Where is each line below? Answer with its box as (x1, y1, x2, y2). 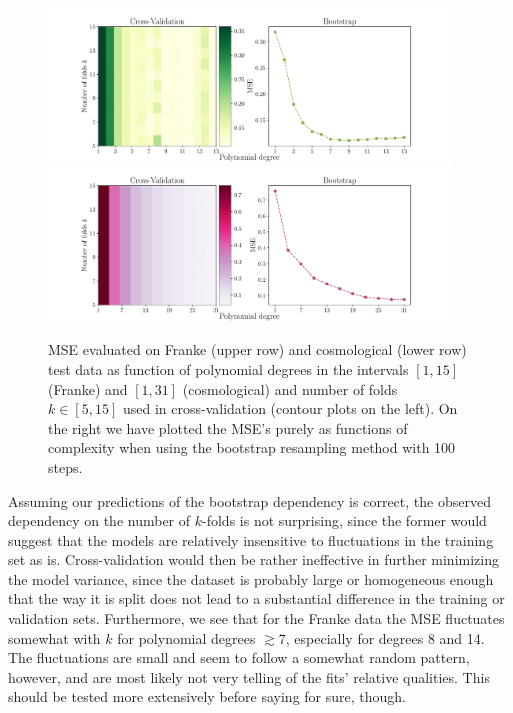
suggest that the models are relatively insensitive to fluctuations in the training (8, 529, 494, 550)
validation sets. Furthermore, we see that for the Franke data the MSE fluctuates (8, 608, 505, 629)
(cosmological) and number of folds (182, 378, 398, 399)
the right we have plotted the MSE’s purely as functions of (48, 417, 408, 438)
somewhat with (8, 627, 101, 648)
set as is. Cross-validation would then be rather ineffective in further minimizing (8, 549, 499, 570)
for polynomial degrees (117, 627, 256, 648)
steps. (48, 456, 83, 477)
